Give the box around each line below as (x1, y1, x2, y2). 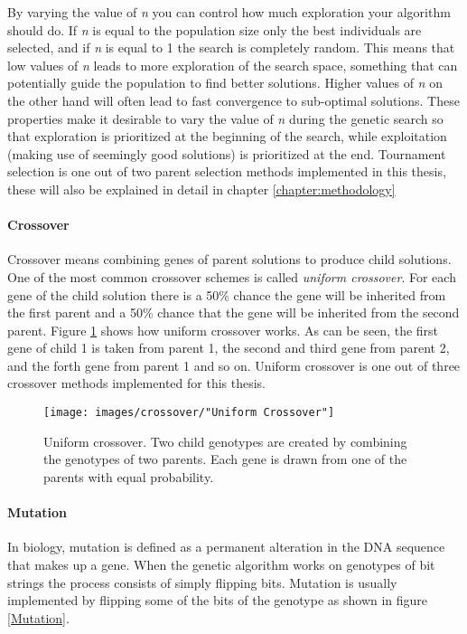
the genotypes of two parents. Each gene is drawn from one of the (43, 449, 407, 468)
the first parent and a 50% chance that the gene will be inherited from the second (7, 303, 460, 322)
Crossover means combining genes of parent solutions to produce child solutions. (7, 250, 452, 269)
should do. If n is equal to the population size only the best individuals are (7, 20, 422, 39)
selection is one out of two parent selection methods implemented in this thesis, (7, 162, 446, 181)
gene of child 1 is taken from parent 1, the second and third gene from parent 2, (7, 338, 450, 357)
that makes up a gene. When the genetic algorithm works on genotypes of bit (7, 554, 435, 573)
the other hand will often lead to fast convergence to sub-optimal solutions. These (7, 90, 460, 109)
